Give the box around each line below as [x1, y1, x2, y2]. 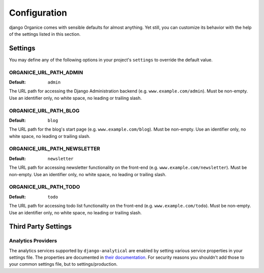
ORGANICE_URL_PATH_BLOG [9, 107, 80, 114]
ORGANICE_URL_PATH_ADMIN [9, 69, 83, 76]
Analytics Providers [9, 237, 57, 244]
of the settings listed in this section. [9, 31, 81, 37]
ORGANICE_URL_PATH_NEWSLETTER [9, 145, 100, 152]
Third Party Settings [9, 223, 72, 231]
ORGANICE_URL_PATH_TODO [9, 183, 80, 190]
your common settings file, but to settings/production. [9, 261, 118, 267]
